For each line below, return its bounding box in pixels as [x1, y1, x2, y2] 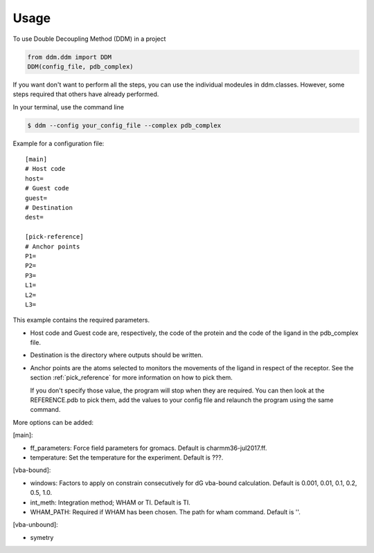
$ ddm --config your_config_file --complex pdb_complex [27, 121, 222, 129]
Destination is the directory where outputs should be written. [30, 351, 204, 359]
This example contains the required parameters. [12, 316, 150, 325]
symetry [30, 533, 54, 541]
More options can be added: [12, 418, 93, 426]
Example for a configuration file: [12, 139, 105, 147]
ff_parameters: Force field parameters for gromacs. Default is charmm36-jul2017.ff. [30, 444, 267, 452]
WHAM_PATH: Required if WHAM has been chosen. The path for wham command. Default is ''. [30, 507, 301, 516]
